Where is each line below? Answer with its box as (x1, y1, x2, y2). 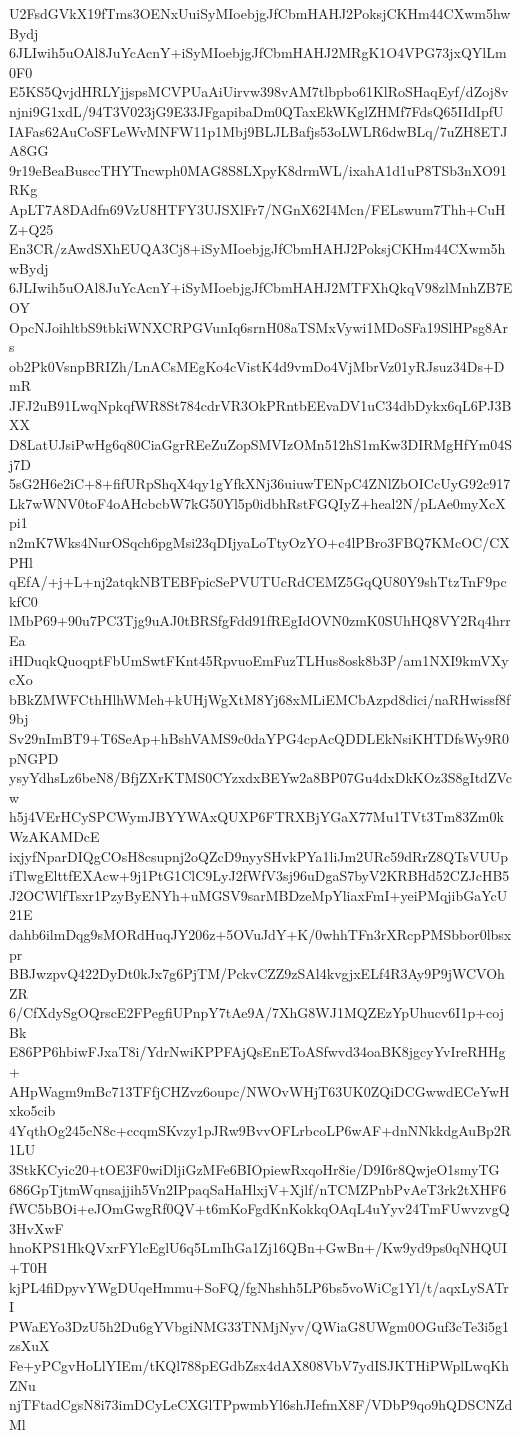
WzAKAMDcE (9, 825, 100, 846)
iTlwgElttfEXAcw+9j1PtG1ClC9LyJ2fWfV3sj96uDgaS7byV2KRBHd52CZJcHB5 (9, 865, 510, 886)
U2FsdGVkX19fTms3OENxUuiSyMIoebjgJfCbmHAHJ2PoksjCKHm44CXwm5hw (9, 3, 511, 23)
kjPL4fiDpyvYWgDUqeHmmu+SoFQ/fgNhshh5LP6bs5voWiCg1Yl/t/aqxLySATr (9, 1276, 509, 1297)
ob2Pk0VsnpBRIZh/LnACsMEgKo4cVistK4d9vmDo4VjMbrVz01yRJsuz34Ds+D (9, 355, 505, 376)
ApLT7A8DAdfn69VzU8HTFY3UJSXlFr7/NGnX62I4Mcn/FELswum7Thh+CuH (9, 198, 506, 219)
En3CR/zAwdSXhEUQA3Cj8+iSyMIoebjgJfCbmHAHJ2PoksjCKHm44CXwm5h (9, 238, 506, 259)
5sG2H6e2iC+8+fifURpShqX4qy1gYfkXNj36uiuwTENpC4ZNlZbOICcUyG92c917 (9, 473, 511, 494)
